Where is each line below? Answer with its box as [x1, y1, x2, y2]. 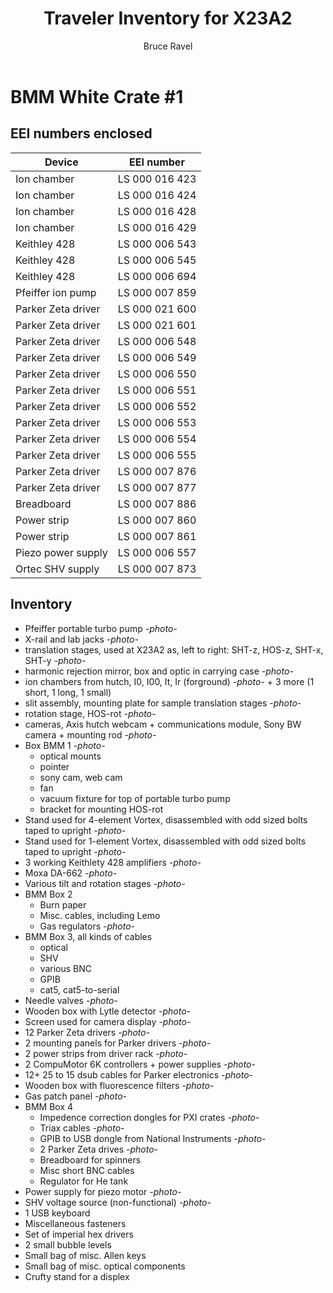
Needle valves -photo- [24, 994, 118, 1006]
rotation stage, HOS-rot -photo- [24, 707, 157, 719]
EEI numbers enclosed [10, 125, 153, 142]
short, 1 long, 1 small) [24, 686, 112, 698]
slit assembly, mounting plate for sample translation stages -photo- [24, 697, 302, 709]
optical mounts [39, 750, 102, 762]
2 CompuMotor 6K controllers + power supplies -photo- [24, 1058, 256, 1070]
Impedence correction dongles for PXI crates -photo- [39, 1111, 260, 1123]
